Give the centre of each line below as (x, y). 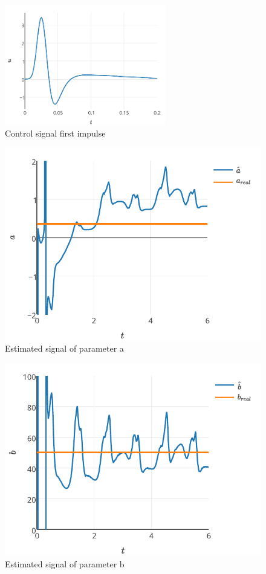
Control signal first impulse (55, 133)
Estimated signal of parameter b (65, 563)
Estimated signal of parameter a (64, 348)
